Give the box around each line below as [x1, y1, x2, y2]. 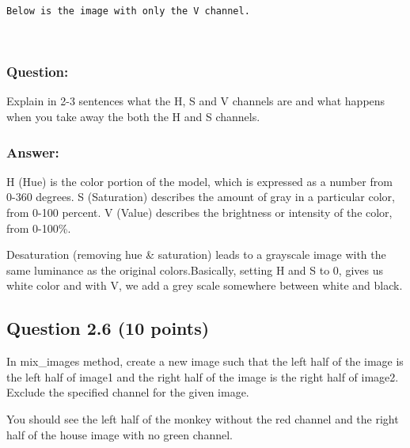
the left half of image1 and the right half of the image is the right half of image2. [6, 368, 399, 385]
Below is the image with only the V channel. [6, 6, 250, 17]
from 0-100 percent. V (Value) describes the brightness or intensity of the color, [6, 204, 393, 221]
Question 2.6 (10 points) [6, 316, 210, 340]
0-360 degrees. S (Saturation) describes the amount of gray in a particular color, [6, 188, 395, 205]
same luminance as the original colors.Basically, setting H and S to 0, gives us [6, 261, 383, 278]
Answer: [6, 142, 59, 161]
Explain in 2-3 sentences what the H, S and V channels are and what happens [6, 93, 385, 109]
